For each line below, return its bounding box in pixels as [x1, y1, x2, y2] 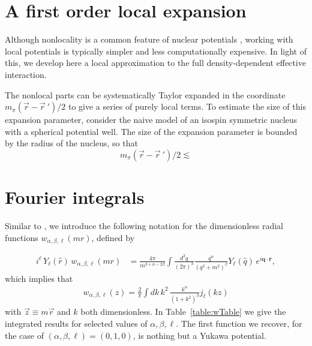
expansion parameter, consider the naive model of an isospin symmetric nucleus [5, 113, 298, 126]
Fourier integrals [5, 185, 145, 209]
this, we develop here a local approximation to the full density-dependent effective [5, 56, 306, 69]
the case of [5, 329, 44, 341]
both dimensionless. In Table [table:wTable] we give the [80, 305, 286, 318]
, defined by [91, 231, 135, 243]
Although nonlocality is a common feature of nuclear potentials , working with [5, 33, 293, 46]
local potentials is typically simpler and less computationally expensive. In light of [5, 44, 307, 57]
